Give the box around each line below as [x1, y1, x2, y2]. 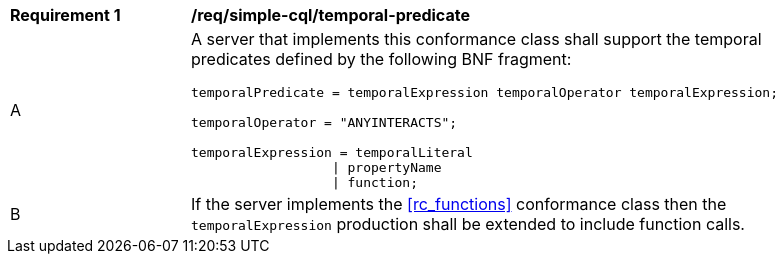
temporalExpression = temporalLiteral [191, 145, 473, 160]
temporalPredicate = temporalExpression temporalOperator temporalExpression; [191, 85, 778, 100]
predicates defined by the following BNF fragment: [191, 49, 572, 69]
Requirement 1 [10, 5, 121, 25]
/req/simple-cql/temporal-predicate [191, 5, 470, 25]
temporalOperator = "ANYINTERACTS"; [191, 115, 458, 130]
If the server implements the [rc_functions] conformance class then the [191, 194, 727, 214]
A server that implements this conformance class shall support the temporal [191, 29, 762, 49]
